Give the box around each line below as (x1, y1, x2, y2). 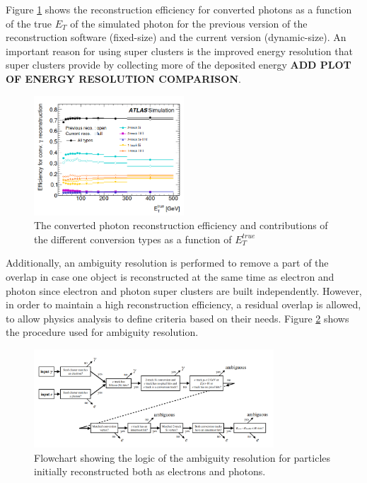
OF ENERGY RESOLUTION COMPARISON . (6, 71, 241, 86)
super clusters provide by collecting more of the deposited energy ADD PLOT (6, 57, 351, 72)
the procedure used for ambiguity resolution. (6, 325, 199, 339)
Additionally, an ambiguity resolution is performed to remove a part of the (6, 255, 329, 270)
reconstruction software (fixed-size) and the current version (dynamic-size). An (6, 30, 346, 45)
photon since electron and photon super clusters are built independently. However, (6, 283, 362, 298)
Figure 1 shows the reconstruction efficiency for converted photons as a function (6, 2, 352, 16)
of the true (6, 16, 52, 30)
